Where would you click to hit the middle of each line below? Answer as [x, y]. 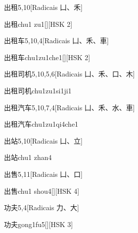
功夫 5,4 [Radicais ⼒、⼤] [42, 207]
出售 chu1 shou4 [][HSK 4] [42, 191]
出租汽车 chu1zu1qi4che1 [41, 124]
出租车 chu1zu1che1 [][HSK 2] [47, 57]
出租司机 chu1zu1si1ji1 [38, 90]
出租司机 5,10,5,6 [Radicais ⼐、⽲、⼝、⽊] [69, 74]
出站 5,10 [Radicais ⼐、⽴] [43, 140]
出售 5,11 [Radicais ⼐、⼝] [43, 174]
